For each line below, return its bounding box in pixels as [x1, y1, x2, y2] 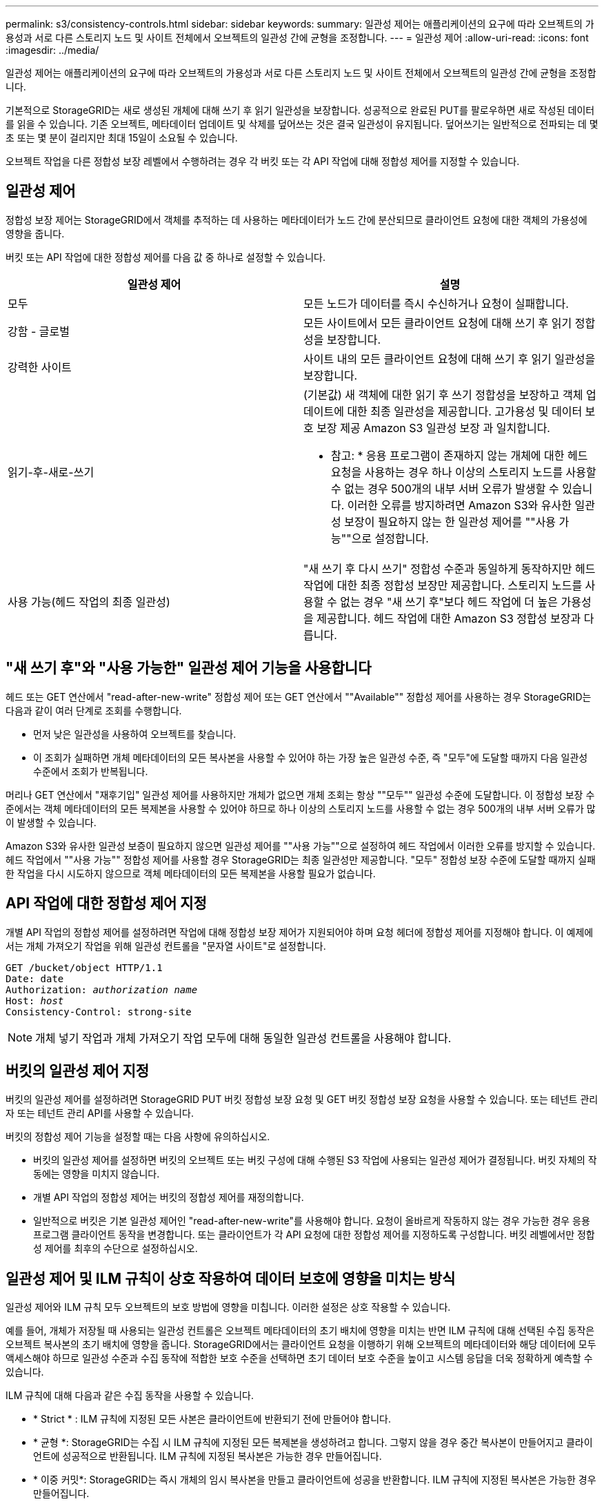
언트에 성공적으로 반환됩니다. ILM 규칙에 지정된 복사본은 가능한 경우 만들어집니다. [33, 1450, 382, 1463]
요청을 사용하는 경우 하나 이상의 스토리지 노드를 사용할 [331, 465, 596, 479]
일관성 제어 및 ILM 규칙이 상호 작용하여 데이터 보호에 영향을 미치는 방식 [6, 1269, 456, 1287]
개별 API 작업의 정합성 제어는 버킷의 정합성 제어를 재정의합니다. [33, 1191, 304, 1204]
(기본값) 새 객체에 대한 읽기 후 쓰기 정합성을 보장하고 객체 [303, 387, 583, 402]
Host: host [6, 995, 64, 1006]
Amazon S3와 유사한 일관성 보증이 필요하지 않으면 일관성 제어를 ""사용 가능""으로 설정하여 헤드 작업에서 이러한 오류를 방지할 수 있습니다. [6, 839, 596, 852]
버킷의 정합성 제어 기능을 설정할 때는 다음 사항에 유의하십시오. [6, 1131, 270, 1143]
